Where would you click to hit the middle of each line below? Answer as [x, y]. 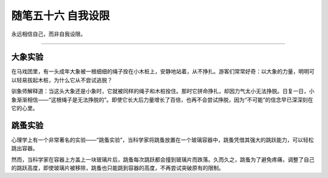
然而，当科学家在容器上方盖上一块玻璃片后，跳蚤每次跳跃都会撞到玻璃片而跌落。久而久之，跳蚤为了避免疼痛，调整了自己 [163, 159]
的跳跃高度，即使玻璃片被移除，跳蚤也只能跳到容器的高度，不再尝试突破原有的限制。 [118, 168]
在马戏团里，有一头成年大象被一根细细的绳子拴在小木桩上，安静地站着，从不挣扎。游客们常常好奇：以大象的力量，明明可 [163, 71]
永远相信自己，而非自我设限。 [49, 34]
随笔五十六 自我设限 [60, 16]
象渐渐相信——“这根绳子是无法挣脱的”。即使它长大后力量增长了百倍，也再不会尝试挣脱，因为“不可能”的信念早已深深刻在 [162, 99]
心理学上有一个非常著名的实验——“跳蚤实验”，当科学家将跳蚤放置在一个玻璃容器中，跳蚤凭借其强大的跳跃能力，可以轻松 [162, 140]
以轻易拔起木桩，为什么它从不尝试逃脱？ [62, 80]
